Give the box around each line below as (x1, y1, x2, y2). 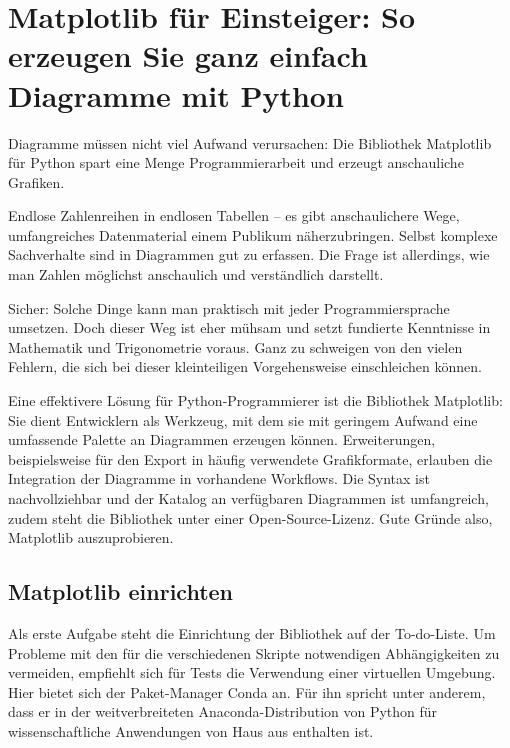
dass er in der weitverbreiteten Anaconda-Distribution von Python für (8, 701, 438, 722)
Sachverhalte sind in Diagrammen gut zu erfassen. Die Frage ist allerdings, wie (8, 244, 490, 265)
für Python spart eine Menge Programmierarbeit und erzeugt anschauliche (8, 152, 464, 173)
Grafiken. (8, 171, 65, 192)
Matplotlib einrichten (8, 576, 234, 607)
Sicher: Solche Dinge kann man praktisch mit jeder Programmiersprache (8, 297, 450, 318)
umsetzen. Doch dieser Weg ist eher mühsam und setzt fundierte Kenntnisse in (8, 317, 491, 338)
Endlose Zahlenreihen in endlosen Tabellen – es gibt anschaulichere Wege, (8, 205, 460, 226)
